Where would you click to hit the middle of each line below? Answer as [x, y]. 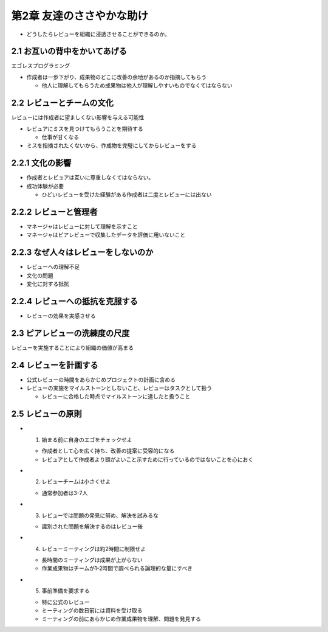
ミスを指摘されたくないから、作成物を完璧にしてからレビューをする [111, 145]
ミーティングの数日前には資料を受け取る [92, 611]
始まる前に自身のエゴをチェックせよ [87, 439]
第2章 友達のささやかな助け [80, 16]
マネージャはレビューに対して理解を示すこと [82, 226]
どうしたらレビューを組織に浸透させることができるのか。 [98, 34]
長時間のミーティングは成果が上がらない [92, 560]
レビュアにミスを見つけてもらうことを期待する [85, 128]
